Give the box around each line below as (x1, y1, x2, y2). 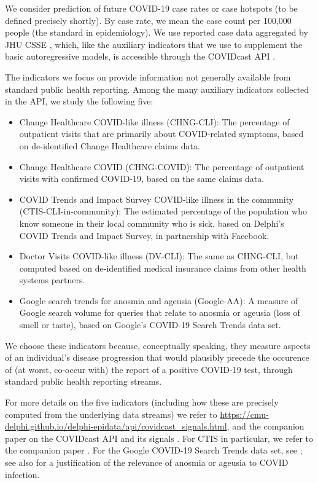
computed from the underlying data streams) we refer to (5, 407, 217, 420)
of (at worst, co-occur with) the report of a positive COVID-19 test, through (5, 363, 293, 375)
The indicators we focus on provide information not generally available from (5, 70, 291, 83)
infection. (5, 468, 40, 481)
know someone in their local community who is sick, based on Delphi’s (19, 216, 284, 229)
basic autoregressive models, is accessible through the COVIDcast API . (5, 50, 276, 63)
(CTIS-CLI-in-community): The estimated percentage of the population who (19, 205, 307, 218)
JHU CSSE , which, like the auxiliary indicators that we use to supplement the (5, 37, 303, 50)
